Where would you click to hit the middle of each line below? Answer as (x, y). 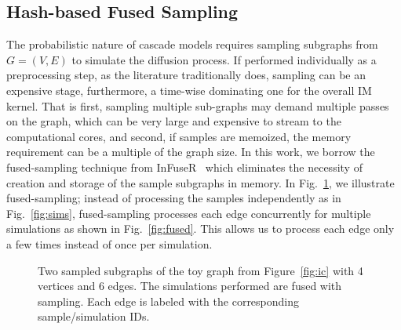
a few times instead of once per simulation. (109, 243)
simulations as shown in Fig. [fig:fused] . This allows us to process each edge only (200, 228)
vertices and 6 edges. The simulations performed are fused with (190, 286)
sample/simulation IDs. (94, 316)
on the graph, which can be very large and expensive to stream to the (174, 121)
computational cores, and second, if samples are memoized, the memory (179, 136)
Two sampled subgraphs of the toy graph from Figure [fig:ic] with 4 (200, 270)
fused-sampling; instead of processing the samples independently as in (174, 198)
